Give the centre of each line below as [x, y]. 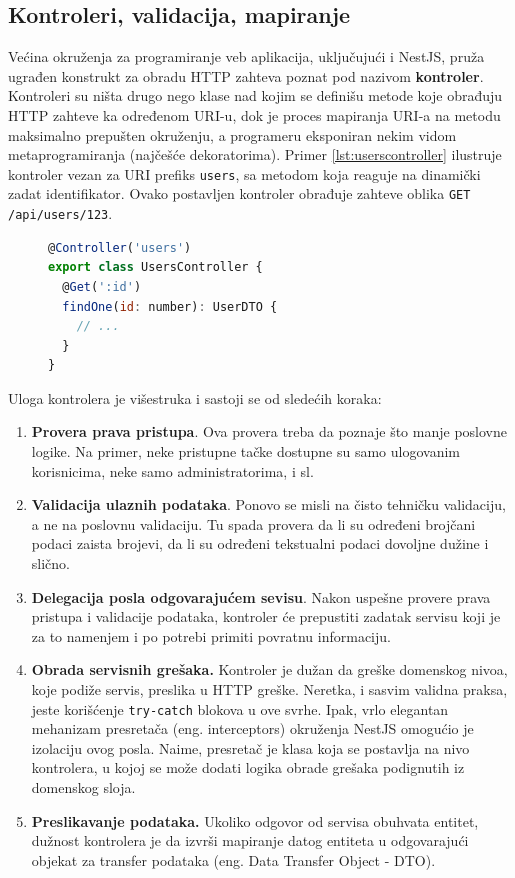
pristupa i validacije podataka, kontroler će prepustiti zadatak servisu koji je [266, 616]
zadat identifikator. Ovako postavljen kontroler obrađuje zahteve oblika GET [239, 193]
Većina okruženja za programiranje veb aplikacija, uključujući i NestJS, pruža [246, 56]
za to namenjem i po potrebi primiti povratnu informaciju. [211, 635]
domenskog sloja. [83, 787]
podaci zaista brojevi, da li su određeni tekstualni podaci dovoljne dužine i [260, 543]
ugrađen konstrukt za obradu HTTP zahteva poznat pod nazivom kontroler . [246, 75]
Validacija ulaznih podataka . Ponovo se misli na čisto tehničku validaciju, [268, 504]
